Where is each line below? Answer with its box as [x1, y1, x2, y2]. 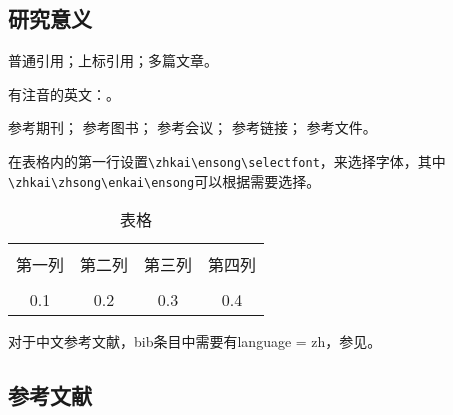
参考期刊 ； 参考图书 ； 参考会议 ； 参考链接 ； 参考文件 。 [8, 117, 377, 138]
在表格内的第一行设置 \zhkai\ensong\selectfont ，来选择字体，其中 [8, 150, 446, 171]
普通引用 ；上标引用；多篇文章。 [8, 50, 218, 71]
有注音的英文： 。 [8, 83, 120, 104]
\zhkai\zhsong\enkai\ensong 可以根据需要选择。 [8, 170, 321, 191]
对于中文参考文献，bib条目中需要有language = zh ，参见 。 [8, 331, 382, 352]
